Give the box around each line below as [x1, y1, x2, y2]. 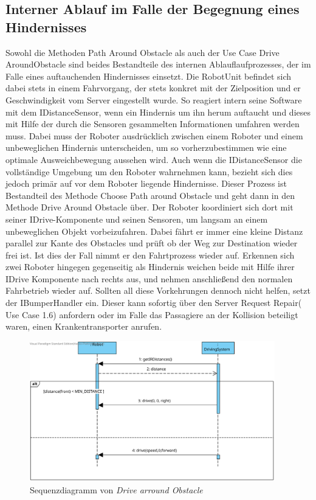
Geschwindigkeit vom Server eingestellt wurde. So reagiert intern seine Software [5, 93, 302, 106]
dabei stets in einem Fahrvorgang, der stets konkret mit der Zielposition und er [5, 82, 301, 94]
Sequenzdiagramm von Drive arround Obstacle [30, 483, 203, 496]
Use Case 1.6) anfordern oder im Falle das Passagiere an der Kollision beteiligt [5, 308, 298, 321]
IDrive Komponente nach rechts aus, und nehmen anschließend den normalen [5, 272, 293, 285]
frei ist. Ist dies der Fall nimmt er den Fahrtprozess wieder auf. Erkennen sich [5, 248, 295, 261]
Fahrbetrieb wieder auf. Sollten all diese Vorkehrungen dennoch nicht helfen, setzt [5, 284, 311, 297]
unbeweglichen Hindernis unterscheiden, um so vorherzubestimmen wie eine [5, 141, 287, 154]
